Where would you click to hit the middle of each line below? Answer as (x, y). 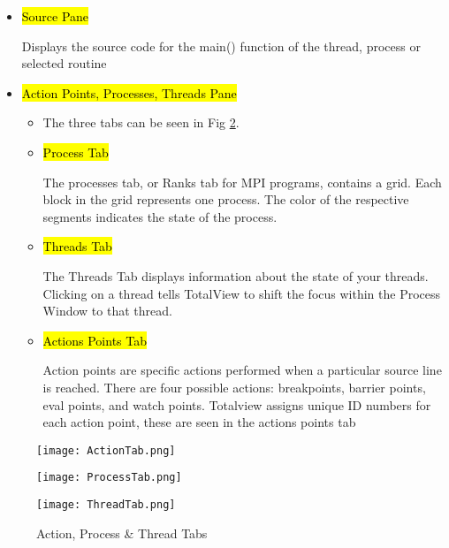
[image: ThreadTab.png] (106, 505)
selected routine (64, 63)
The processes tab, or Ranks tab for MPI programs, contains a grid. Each (242, 182)
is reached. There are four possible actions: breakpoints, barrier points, (234, 387)
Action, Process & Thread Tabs (122, 533)
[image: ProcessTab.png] (109, 478)
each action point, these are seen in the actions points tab (199, 422)
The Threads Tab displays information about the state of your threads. (236, 275)
